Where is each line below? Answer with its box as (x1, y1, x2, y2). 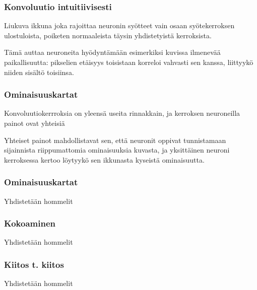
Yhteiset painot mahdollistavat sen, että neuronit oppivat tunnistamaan (4, 134, 226, 145)
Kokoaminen (4, 217, 55, 230)
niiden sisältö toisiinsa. (4, 66, 74, 77)
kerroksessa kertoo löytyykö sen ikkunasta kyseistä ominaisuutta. (4, 154, 205, 165)
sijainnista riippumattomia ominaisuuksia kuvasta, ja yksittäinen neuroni (4, 144, 230, 155)
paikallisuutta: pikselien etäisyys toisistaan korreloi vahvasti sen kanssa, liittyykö (4, 57, 253, 67)
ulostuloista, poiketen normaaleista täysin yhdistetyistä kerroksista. (4, 30, 212, 40)
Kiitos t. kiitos (4, 258, 64, 270)
